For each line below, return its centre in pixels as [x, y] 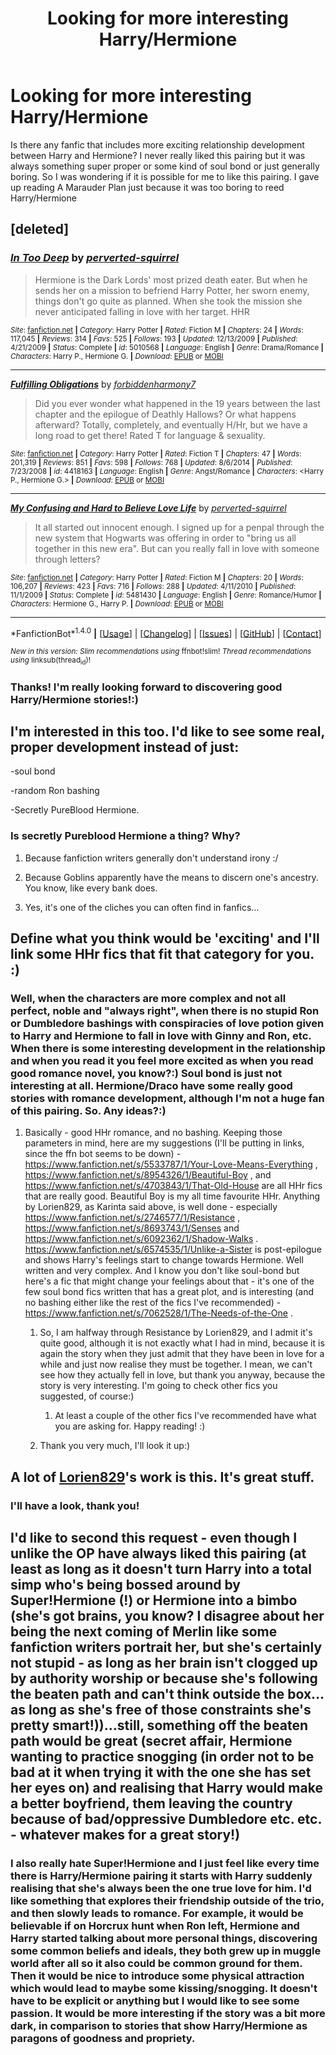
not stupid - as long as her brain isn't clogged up [164, 1663]
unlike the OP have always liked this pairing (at [158, 1553]
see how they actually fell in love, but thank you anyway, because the [182, 1375]
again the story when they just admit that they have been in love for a [182, 1354]
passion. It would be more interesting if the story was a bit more [168, 2013]
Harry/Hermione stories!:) [74, 699]
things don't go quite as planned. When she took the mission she [168, 301]
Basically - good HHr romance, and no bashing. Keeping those [153, 1133]
